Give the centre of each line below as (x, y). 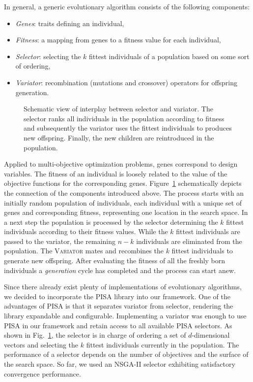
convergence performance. (42, 373)
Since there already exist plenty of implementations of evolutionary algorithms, (123, 287)
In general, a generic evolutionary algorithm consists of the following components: (127, 6)
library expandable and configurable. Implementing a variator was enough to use (125, 316)
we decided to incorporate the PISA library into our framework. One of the (117, 296)
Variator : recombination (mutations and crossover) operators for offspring (126, 82)
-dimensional (211, 335)
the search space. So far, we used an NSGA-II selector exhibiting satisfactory (120, 364)
